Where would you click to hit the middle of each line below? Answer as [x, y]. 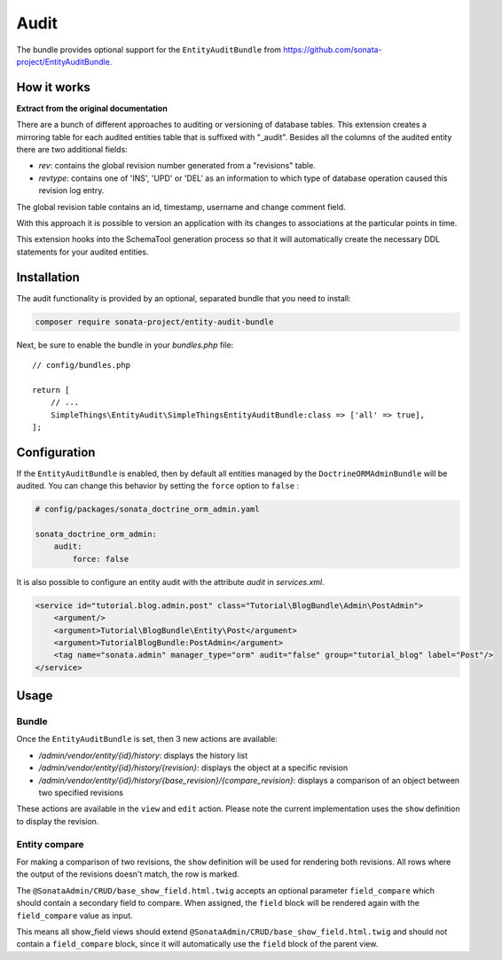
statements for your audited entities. [82, 252]
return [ [51, 390]
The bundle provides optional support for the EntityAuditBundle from [149, 50]
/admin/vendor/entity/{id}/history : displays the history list [143, 755]
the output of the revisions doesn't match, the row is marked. [128, 874]
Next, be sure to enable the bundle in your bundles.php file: [125, 345]
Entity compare [50, 844]
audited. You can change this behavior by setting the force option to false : [158, 486]
